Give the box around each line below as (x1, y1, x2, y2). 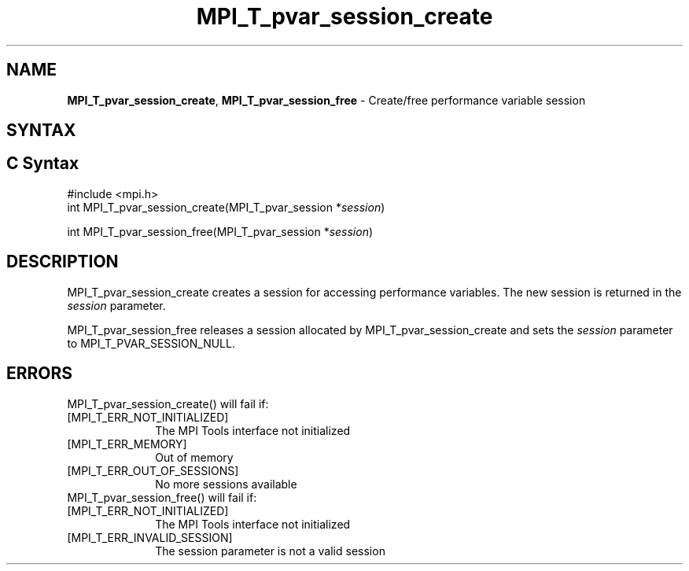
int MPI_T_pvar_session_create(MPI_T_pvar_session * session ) (67, 200, 385, 214)
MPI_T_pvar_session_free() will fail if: (67, 490, 257, 504)
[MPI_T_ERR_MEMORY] (67, 437, 187, 451)
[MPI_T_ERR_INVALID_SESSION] (67, 530, 233, 544)
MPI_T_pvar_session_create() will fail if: (67, 396, 269, 411)
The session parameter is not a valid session (155, 543, 385, 558)
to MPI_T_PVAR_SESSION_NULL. (67, 336, 235, 350)
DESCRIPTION (6, 252, 119, 272)
